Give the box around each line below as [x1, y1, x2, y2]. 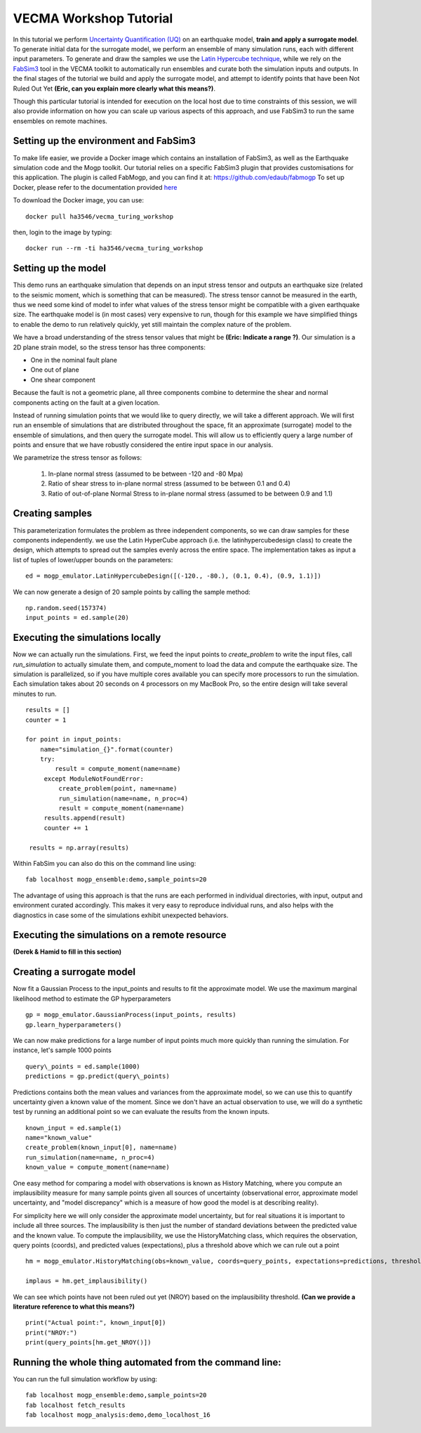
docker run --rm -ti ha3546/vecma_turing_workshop [25, 245, 203, 252]
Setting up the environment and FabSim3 [13, 135, 196, 147]
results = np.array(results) [29, 843, 130, 852]
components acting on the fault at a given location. [13, 398, 161, 407]
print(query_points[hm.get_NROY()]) [25, 1339, 152, 1347]
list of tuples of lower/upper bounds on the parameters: [13, 555, 173, 564]
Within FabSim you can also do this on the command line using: [13, 860, 196, 867]
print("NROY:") [25, 1328, 78, 1337]
